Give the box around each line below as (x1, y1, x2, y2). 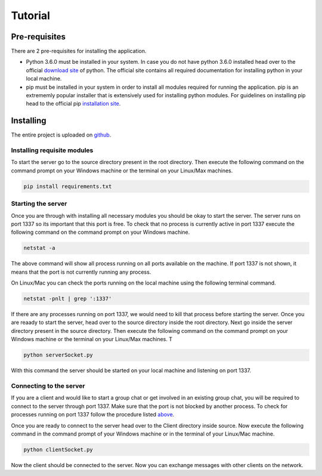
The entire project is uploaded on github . (11, 131, 112, 138)
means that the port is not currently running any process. (11, 268, 151, 276)
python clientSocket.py (23, 446, 94, 453)
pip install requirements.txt (23, 183, 112, 190)
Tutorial (11, 9, 51, 22)
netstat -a (23, 245, 55, 252)
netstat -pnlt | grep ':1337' (23, 295, 112, 302)
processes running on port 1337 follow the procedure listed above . (11, 411, 175, 418)
